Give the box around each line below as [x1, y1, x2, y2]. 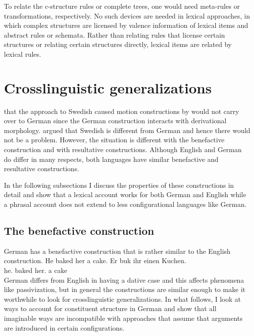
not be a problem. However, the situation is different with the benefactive [4, 134, 225, 145]
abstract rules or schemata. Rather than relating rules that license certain [4, 29, 225, 40]
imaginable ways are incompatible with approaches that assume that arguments [4, 313, 243, 323]
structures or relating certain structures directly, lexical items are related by [4, 39, 232, 49]
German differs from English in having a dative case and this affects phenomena [4, 274, 244, 285]
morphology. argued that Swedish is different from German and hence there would [4, 125, 251, 135]
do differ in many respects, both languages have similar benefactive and [4, 154, 219, 164]
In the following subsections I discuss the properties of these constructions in [4, 179, 234, 190]
